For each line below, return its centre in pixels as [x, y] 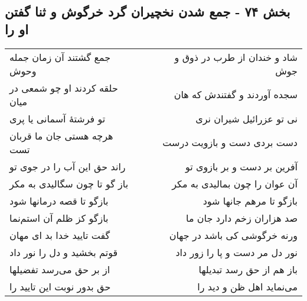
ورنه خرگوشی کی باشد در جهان [233, 235]
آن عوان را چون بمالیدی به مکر [235, 183]
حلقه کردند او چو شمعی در [64, 88]
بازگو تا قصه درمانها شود [59, 200]
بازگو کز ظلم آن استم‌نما [59, 218]
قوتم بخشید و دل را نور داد [64, 252]
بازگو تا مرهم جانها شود [250, 200]
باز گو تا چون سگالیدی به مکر [69, 183]
